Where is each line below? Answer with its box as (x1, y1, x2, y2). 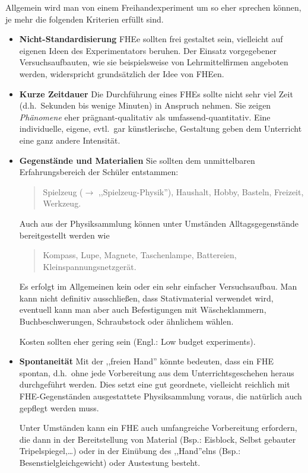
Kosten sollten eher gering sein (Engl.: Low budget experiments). (19, 335, 256, 347)
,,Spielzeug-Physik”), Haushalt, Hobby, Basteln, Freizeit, (98, 185, 304, 198)
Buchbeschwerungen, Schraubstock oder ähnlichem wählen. (19, 315, 234, 328)
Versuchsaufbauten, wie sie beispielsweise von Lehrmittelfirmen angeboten (19, 56, 288, 68)
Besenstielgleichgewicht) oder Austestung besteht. (19, 456, 201, 468)
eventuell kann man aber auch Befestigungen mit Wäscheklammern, (19, 303, 266, 316)
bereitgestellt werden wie (19, 228, 110, 241)
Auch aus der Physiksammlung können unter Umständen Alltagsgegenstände (19, 217, 299, 229)
